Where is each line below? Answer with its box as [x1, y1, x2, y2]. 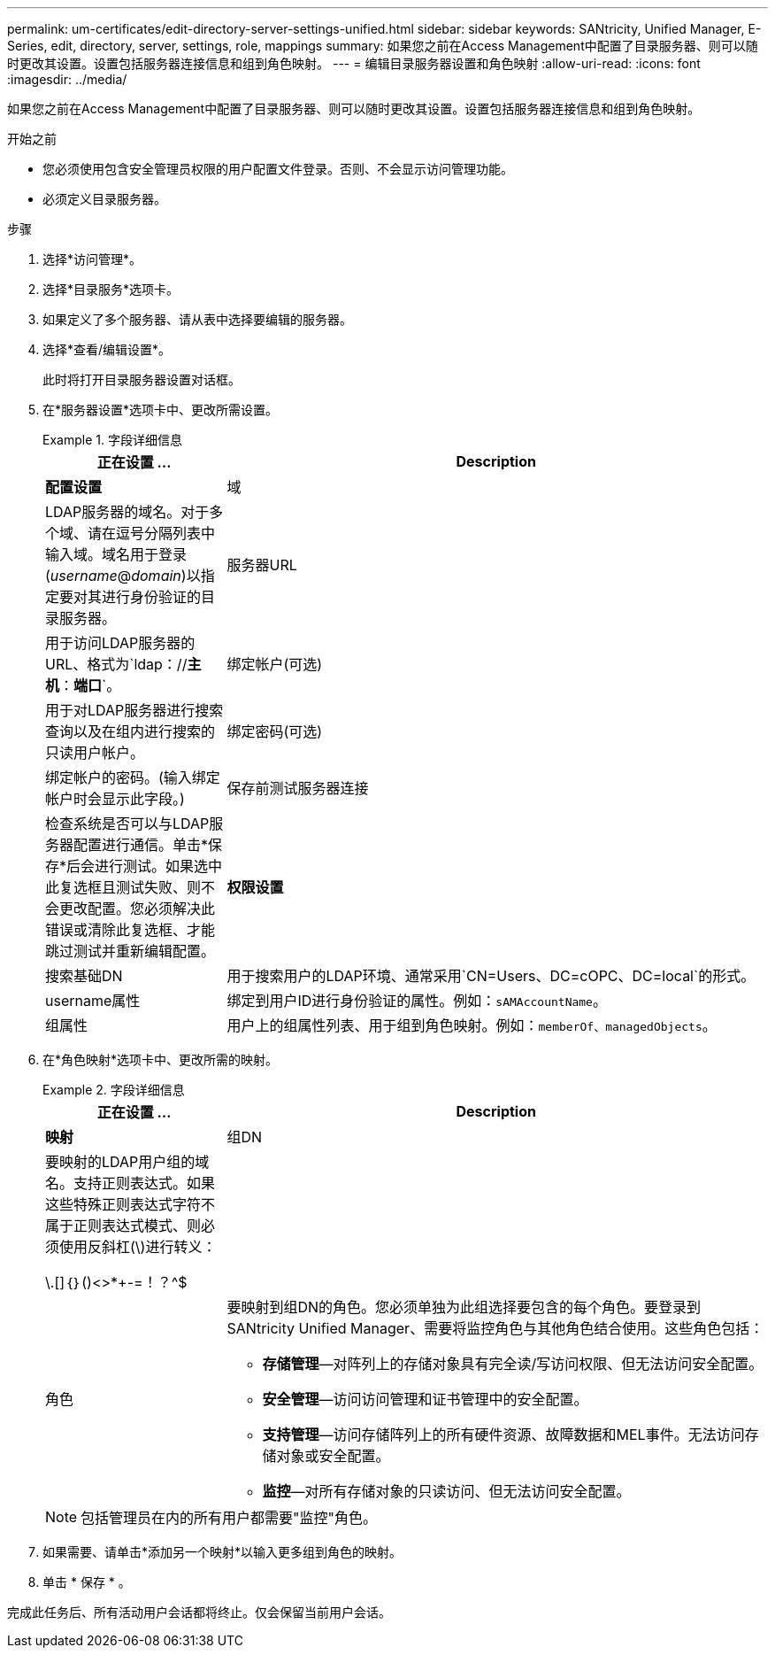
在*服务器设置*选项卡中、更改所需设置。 [42, 402, 279, 417]
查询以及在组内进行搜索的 [45, 723, 216, 740]
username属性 [45, 992, 141, 1009]
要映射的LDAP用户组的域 [45, 1153, 210, 1171]
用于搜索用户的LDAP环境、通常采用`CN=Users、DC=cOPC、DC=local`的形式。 [226, 967, 756, 985]
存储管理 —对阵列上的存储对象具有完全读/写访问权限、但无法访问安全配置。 [262, 1355, 763, 1373]
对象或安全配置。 [276, 1447, 390, 1465]
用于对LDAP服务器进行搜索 [45, 701, 224, 719]
